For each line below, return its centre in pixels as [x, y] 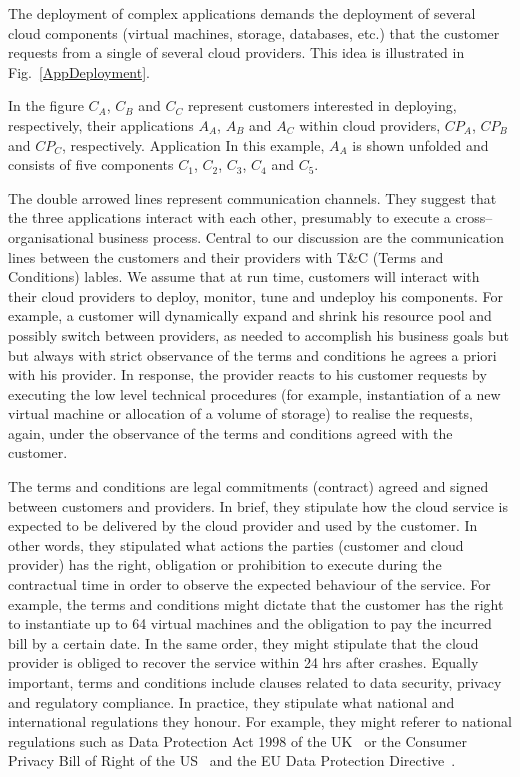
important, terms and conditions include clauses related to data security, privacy [255, 682]
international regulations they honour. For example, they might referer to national [260, 721]
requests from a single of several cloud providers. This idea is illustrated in [236, 52]
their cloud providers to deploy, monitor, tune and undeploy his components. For [255, 295]
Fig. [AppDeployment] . [79, 71]
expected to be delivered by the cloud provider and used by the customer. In [243, 525]
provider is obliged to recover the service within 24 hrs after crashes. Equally [243, 662]
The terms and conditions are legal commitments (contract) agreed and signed [248, 486]
